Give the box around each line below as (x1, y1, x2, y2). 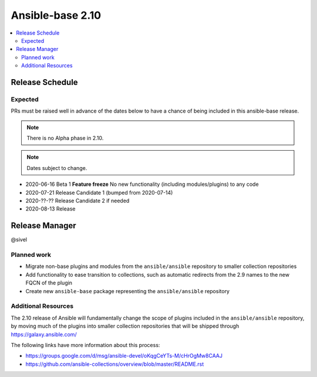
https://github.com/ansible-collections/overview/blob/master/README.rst (25, 361, 204, 368)
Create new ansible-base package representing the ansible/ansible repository (25, 287, 230, 294)
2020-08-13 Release (25, 205, 76, 212)
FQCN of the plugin (25, 279, 73, 287)
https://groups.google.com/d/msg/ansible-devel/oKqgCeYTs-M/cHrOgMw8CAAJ (25, 352, 223, 359)
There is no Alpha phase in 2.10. (26, 135, 104, 142)
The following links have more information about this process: (11, 341, 160, 348)
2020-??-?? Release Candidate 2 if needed (25, 197, 130, 204)
